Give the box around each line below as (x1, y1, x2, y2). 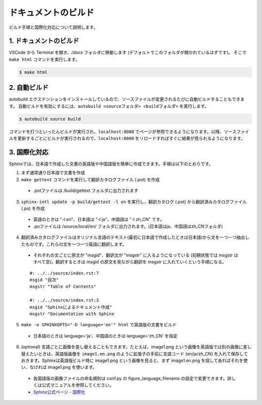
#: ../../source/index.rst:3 (30, 298, 99, 303)
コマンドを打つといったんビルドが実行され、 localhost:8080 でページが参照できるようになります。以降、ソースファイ (9, 129, 249, 135)
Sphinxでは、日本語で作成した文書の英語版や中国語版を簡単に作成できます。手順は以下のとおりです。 (9, 161, 213, 167)
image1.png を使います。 (48, 364, 97, 370)
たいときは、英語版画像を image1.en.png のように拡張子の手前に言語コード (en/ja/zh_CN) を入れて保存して (29, 351, 248, 356)
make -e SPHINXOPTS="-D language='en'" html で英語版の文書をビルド (21, 322, 177, 328)
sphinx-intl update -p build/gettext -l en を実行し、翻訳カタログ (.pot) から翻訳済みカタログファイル (21, 199, 247, 204)
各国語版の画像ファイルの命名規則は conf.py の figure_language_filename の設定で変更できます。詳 (33, 375, 232, 381)
